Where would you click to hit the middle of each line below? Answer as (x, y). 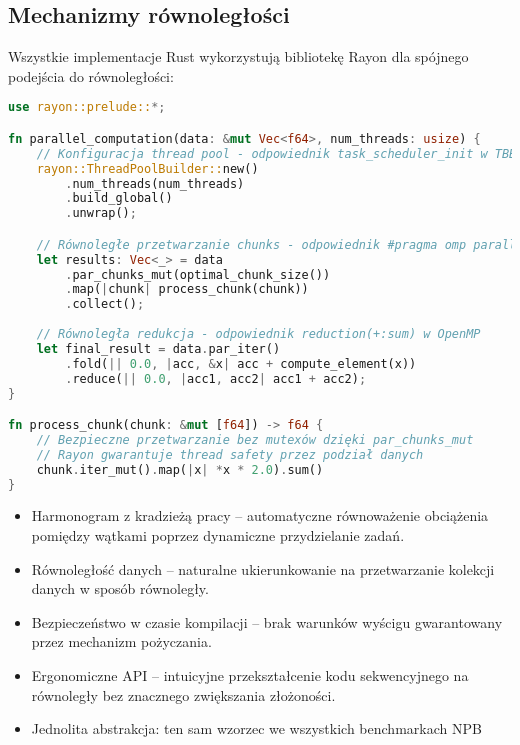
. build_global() (119, 198)
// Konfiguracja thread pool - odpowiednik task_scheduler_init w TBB (276, 153)
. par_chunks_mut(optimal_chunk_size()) (198, 274)
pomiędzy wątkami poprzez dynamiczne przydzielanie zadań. (218, 535)
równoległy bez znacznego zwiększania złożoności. (183, 694)
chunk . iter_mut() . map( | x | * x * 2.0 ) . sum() (180, 469)
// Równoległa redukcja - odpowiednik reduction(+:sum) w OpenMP (258, 334)
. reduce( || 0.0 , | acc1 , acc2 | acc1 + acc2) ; (216, 378)
